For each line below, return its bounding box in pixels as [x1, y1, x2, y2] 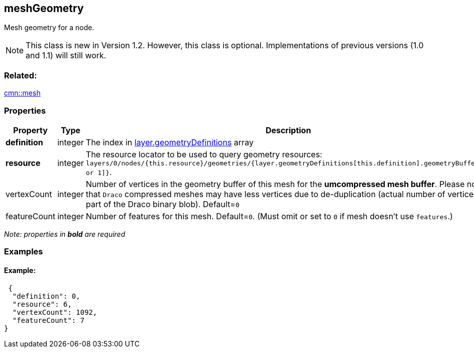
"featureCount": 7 [12, 316, 85, 324]
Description [265, 125, 311, 135]
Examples [4, 246, 43, 257]
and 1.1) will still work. [26, 50, 106, 61]
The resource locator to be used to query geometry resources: [86, 149, 322, 159]
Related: [4, 70, 37, 80]
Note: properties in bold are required [4, 229, 126, 238]
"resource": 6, [12, 300, 72, 308]
